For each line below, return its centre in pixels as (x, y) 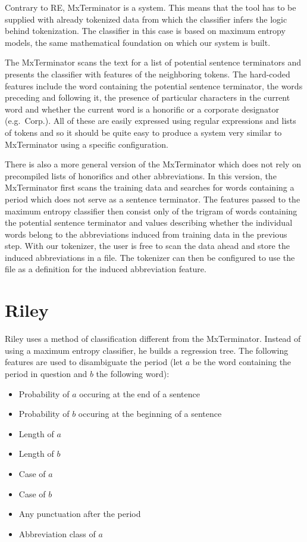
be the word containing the (242, 362)
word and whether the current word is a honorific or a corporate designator (142, 109)
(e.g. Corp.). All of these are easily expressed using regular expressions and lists (151, 121)
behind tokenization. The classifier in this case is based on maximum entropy (145, 31)
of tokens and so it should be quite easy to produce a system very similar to (143, 132)
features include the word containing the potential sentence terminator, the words (154, 85)
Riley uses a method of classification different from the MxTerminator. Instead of (153, 339)
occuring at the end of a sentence (140, 393)
